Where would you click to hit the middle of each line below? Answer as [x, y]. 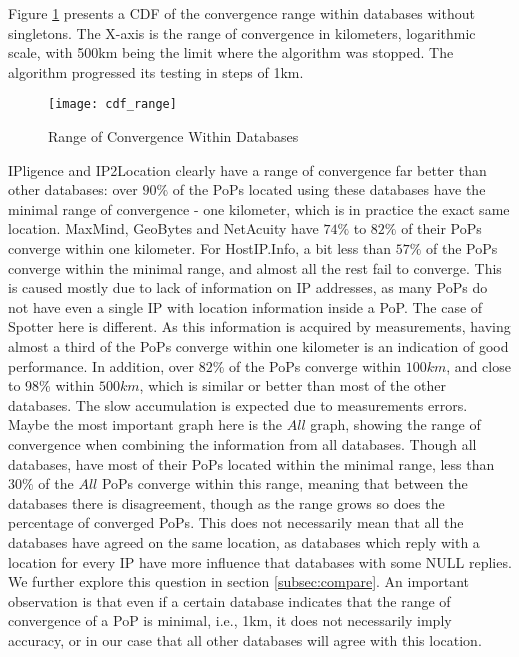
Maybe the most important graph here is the [145, 424]
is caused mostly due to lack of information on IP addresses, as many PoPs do [248, 287]
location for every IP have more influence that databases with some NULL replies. [260, 561]
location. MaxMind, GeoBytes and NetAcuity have [163, 228]
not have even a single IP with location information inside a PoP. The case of [245, 306]
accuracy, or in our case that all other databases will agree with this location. [245, 639]
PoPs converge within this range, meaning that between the [284, 483]
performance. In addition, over [101, 365]
